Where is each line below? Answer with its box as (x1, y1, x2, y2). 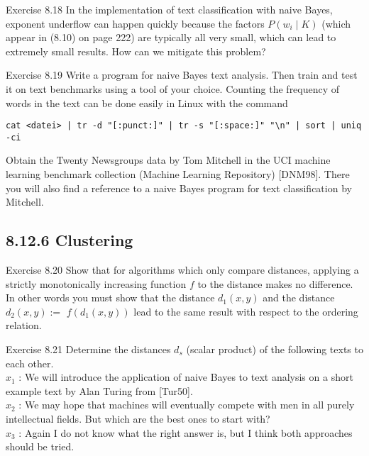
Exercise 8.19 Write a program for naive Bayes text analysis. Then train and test (6, 67, 358, 82)
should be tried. (6, 439, 75, 454)
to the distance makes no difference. (197, 276, 353, 291)
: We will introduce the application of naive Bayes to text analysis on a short (18, 369, 353, 384)
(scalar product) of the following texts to (186, 342, 363, 357)
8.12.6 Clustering (6, 229, 133, 251)
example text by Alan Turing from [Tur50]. (6, 383, 193, 398)
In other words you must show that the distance (6, 290, 215, 305)
